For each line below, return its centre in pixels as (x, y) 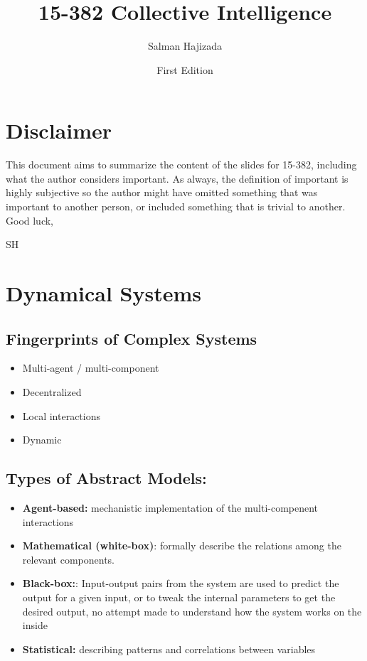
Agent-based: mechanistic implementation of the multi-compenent (170, 507)
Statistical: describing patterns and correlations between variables (169, 649)
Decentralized (52, 391)
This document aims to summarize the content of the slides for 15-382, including (181, 165)
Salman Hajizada (185, 46)
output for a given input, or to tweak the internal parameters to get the (179, 597)
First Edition (185, 69)
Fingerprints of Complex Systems (132, 338)
